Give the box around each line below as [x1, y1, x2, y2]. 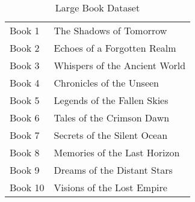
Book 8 [10, 145, 40, 159]
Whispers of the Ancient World [54, 58, 186, 72]
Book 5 [10, 93, 40, 107]
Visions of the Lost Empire [54, 180, 167, 194]
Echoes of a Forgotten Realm [54, 41, 176, 55]
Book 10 [10, 180, 45, 194]
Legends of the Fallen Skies [54, 93, 169, 107]
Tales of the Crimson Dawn [54, 111, 170, 124]
